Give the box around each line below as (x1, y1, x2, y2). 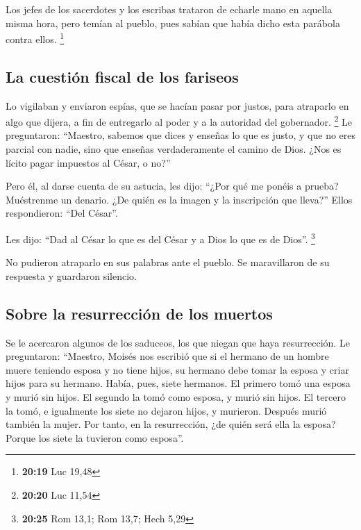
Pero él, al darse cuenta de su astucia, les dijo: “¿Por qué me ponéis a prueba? (6, 179, 339, 193)
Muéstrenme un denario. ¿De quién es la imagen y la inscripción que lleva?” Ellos (6, 192, 353, 206)
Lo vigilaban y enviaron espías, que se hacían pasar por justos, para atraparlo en (6, 98, 349, 113)
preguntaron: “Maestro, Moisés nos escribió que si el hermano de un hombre (6, 349, 329, 363)
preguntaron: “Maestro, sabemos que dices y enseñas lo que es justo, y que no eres (6, 128, 356, 142)
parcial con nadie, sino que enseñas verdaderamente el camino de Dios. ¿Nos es (6, 142, 342, 156)
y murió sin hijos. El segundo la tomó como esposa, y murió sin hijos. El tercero (6, 390, 346, 404)
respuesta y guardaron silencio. (6, 268, 137, 283)
